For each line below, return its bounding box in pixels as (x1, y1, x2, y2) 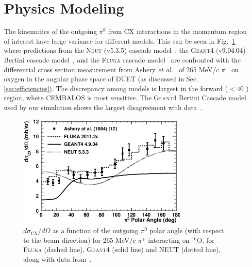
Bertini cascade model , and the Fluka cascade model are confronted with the (4, 54, 241, 64)
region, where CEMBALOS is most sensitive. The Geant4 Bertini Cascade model (4, 93, 246, 103)
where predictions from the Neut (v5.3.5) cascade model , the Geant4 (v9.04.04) (4, 45, 246, 55)
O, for (197, 235, 215, 245)
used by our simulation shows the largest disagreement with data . (4, 102, 202, 112)
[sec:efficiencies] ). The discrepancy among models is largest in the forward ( (4, 83, 228, 93)
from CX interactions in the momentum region (108, 26, 247, 36)
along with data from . (23, 253, 92, 264)
